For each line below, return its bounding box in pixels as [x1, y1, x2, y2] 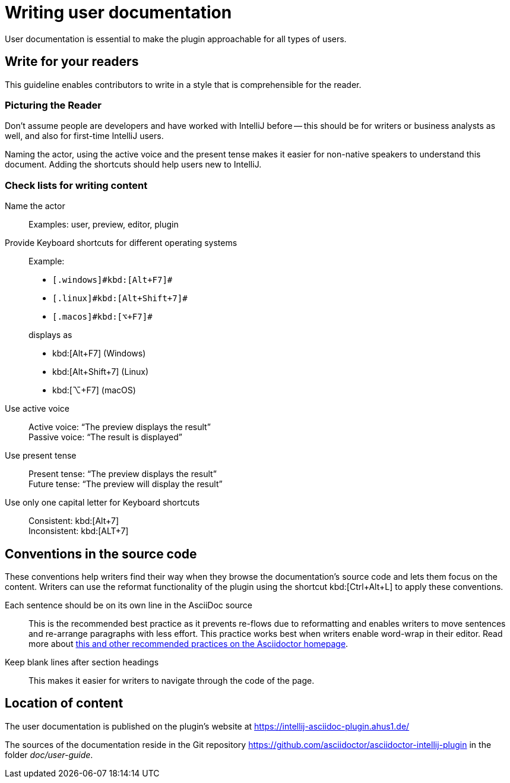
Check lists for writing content [5, 179, 148, 191]
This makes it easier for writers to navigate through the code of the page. [28, 675, 315, 686]
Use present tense [5, 450, 77, 461]
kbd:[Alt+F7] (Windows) [52, 348, 146, 359]
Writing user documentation [5, 2, 232, 23]
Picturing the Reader [5, 99, 102, 111]
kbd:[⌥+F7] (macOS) [52, 385, 136, 396]
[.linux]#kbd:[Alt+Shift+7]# [52, 293, 188, 304]
